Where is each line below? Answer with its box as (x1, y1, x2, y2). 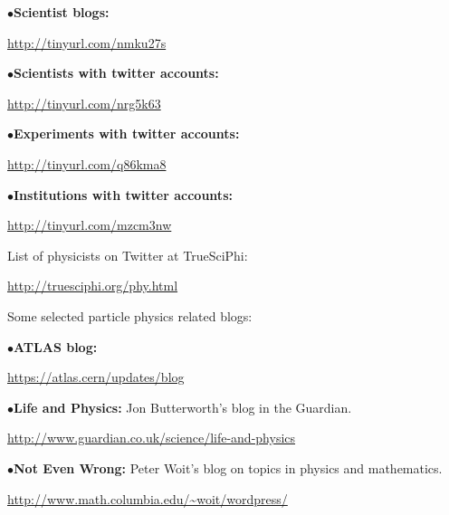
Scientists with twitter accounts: (14, 63, 219, 82)
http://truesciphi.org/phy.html (7, 276, 178, 295)
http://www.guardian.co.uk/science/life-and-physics (7, 428, 296, 447)
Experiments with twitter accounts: (14, 124, 240, 143)
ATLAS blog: (14, 337, 98, 356)
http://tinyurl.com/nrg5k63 (7, 93, 161, 112)
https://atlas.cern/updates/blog (7, 367, 185, 386)
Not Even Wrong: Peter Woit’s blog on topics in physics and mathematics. (14, 458, 443, 477)
